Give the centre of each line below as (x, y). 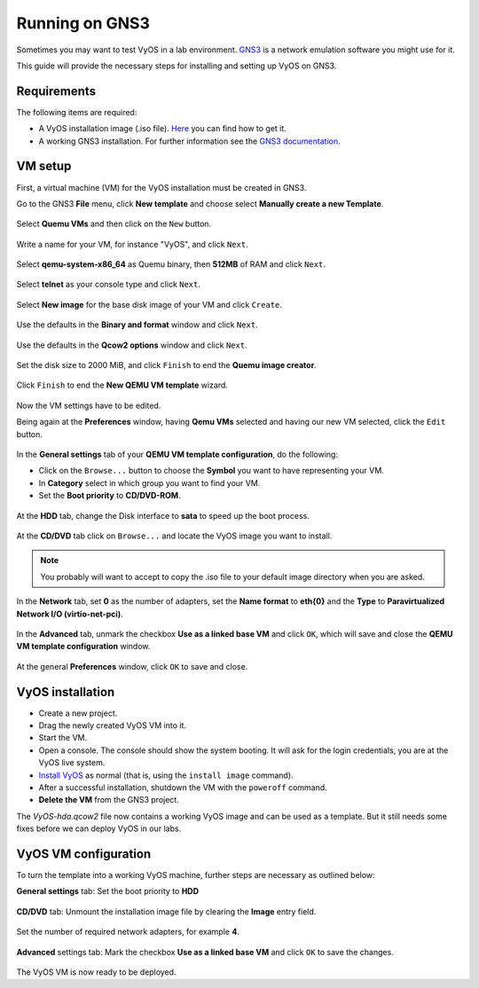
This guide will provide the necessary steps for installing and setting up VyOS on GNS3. (177, 66)
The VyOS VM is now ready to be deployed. (96, 972)
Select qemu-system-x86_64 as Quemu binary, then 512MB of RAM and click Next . (171, 264)
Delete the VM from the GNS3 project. (109, 800)
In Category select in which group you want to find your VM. (149, 482)
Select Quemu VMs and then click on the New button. (114, 224)
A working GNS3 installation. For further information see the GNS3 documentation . (189, 141)
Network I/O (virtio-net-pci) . (70, 614)
